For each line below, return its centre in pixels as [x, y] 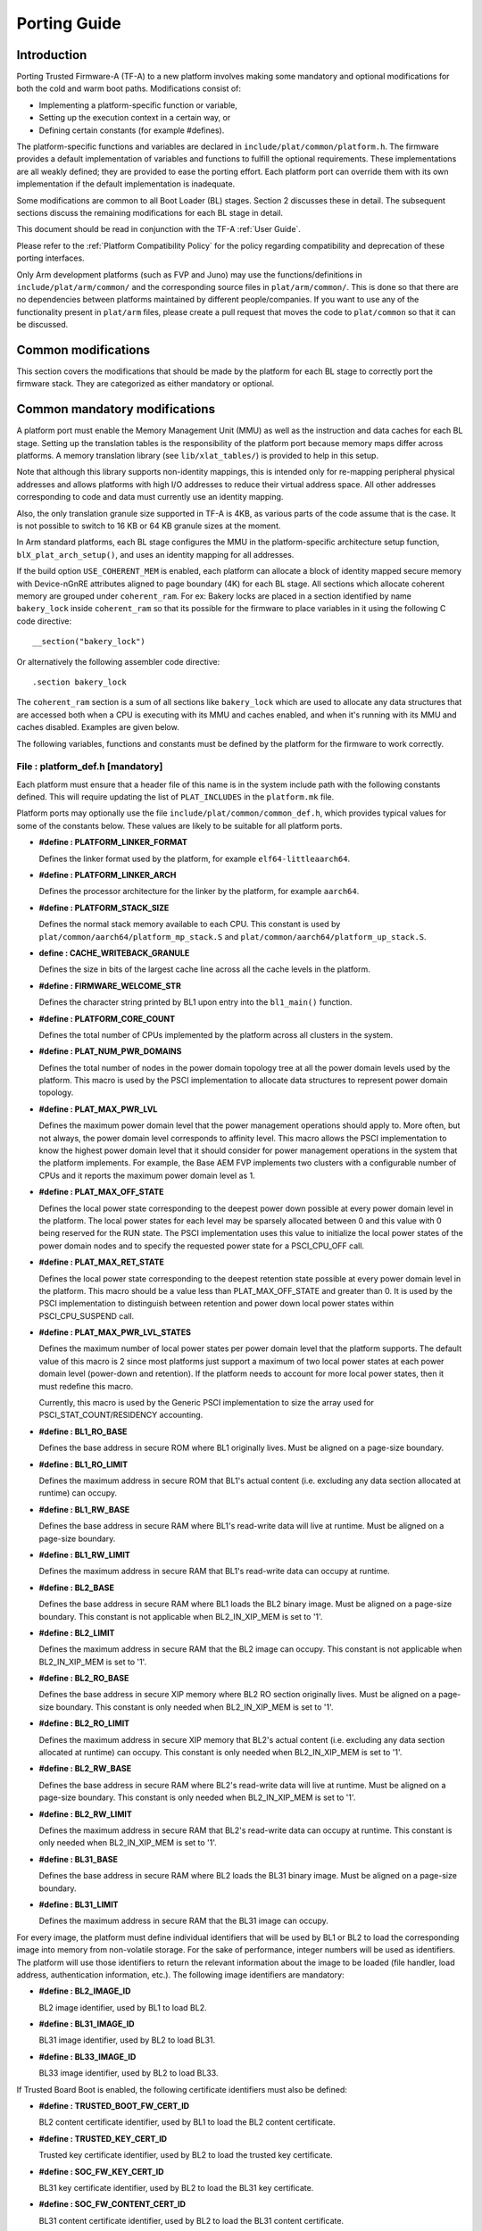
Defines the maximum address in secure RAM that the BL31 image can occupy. [184, 1921]
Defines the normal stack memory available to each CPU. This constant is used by [190, 925]
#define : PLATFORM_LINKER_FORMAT [113, 842]
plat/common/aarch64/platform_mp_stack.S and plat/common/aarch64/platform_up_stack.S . [233, 936]
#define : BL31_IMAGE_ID [87, 2024]
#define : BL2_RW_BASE [85, 1769]
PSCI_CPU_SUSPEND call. [87, 1315]
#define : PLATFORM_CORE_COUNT [107, 1018]
